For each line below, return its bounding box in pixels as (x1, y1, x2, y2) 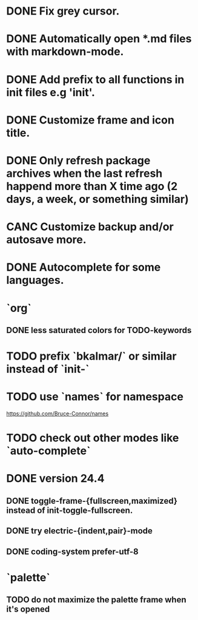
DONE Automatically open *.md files (6, 32, 192, 46)
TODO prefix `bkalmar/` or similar (6, 349, 177, 363)
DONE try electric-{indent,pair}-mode (6, 526, 153, 536)
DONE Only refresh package (6, 153, 151, 167)
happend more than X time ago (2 (6, 179, 178, 193)
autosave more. (6, 233, 87, 246)
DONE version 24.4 (6, 472, 105, 486)
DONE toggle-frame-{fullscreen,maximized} (6, 495, 177, 506)
